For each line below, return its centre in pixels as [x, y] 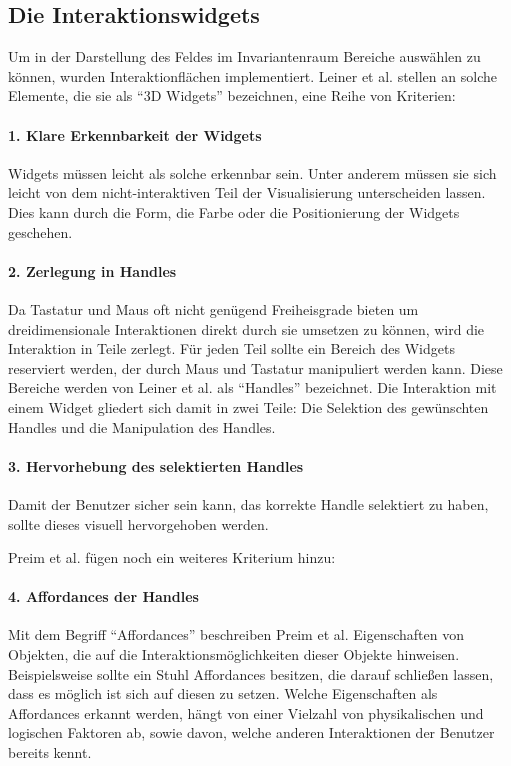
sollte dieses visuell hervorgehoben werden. [138, 523]
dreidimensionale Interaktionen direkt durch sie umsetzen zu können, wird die [246, 328]
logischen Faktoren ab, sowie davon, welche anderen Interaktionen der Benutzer [251, 732]
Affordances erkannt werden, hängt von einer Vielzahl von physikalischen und [246, 712]
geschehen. [40, 231]
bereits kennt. [50, 752]
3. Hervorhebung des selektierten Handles [156, 465]
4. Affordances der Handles [103, 596]
